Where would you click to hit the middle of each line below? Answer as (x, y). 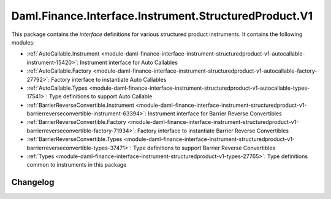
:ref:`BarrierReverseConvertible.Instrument (81, 105)
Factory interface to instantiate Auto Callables (109, 79)
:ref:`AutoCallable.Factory (59, 71)
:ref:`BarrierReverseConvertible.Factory (77, 122)
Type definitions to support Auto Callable (101, 96)
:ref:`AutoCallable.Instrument (63, 54)
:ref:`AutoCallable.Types (57, 88)
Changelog (33, 182)
